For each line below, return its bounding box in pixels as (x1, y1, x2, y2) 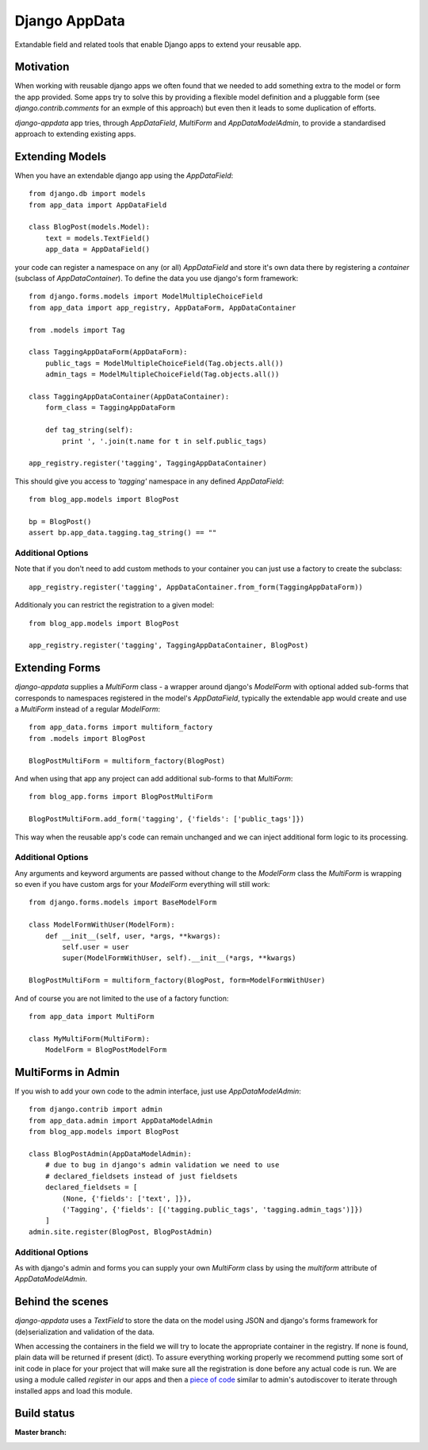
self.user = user (62, 943, 130, 952)
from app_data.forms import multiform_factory (29, 723, 213, 732)
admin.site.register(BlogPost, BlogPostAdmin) (29, 1227, 213, 1236)
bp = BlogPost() (29, 517, 92, 526)
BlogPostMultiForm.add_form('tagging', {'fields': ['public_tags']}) (29, 815, 305, 823)
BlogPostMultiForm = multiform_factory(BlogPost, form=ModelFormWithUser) (29, 976, 326, 985)
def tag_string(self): (44, 426, 134, 434)
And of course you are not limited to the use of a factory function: (14, 993, 229, 1003)
